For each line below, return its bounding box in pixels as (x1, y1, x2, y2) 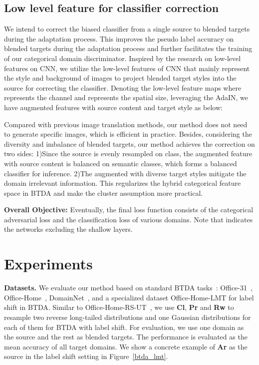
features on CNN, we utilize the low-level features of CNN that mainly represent (4, 63, 250, 73)
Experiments (4, 253, 93, 274)
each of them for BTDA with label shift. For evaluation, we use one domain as (4, 321, 244, 332)
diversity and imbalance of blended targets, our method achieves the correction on (4, 138, 255, 149)
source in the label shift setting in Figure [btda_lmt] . (4, 351, 168, 361)
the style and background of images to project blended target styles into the (4, 73, 237, 83)
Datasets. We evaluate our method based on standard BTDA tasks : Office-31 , (4, 282, 253, 293)
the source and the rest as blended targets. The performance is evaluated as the (4, 331, 248, 342)
